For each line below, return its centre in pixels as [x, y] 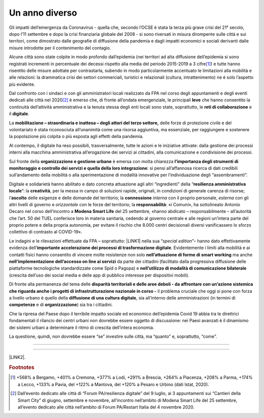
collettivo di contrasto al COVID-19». [46, 232]
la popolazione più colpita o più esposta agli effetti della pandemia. [76, 137]
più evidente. [22, 84]
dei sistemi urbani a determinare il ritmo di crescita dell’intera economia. [82, 327]
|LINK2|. [17, 357]
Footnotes [22, 368]
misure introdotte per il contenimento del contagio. [60, 48]
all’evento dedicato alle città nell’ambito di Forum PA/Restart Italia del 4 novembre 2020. [106, 407]
